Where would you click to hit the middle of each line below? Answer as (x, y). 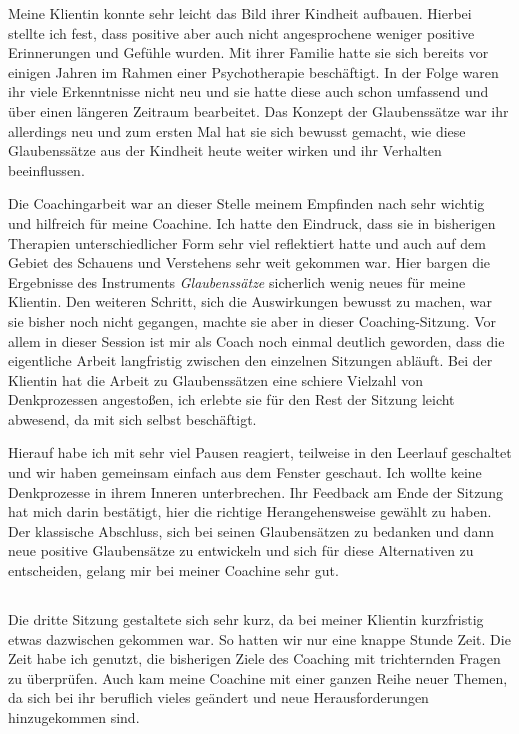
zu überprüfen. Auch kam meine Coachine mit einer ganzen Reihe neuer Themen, (258, 677)
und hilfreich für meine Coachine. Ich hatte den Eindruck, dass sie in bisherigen (252, 222)
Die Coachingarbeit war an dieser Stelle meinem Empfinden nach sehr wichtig (246, 203)
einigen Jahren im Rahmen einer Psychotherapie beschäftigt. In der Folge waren (253, 71)
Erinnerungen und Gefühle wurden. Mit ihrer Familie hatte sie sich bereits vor (248, 52)
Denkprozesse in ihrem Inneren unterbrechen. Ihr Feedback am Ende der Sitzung (255, 491)
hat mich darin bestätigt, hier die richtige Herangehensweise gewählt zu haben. (250, 511)
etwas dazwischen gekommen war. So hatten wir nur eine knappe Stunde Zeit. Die (259, 638)
